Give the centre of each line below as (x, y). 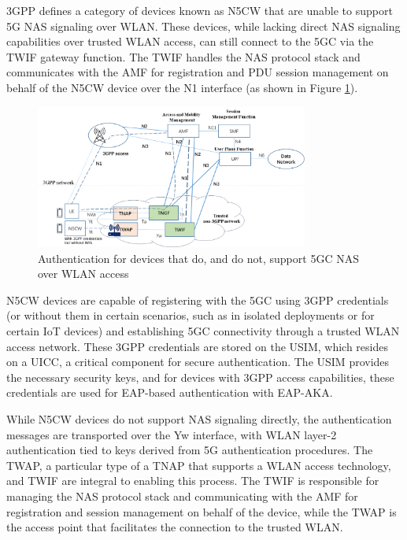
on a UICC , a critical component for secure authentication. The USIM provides (198, 362)
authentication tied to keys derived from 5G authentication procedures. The (190, 450)
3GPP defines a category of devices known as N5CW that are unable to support (200, 10)
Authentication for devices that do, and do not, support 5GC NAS (198, 258)
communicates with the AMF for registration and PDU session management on (198, 72)
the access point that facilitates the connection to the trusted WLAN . (175, 527)
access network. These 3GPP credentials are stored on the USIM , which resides (197, 346)
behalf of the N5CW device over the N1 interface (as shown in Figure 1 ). (182, 87)
